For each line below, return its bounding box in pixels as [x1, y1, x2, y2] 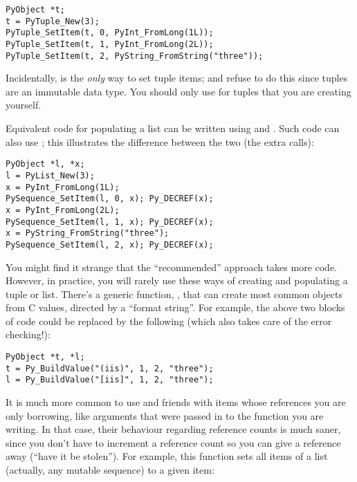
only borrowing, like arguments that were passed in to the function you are [6, 408, 324, 423]
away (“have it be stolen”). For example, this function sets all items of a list [6, 449, 328, 463]
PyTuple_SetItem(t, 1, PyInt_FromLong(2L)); [6, 39, 214, 49]
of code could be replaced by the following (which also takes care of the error [6, 313, 332, 328]
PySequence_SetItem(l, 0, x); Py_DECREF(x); [6, 194, 214, 204]
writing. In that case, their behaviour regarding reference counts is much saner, [6, 422, 341, 436]
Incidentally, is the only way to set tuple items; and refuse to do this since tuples [6, 71, 348, 85]
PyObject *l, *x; [6, 159, 85, 169]
